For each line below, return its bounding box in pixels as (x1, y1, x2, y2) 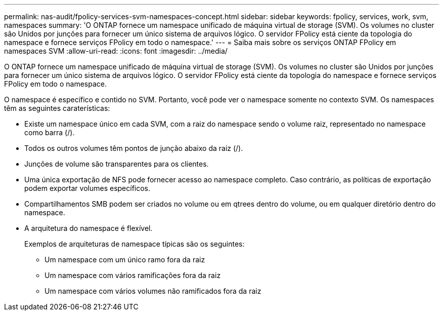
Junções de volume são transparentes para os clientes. (24, 160, 209, 168)
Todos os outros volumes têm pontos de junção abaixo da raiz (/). (24, 144, 243, 152)
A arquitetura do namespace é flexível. (24, 224, 153, 232)
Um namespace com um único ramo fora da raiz (45, 255, 205, 264)
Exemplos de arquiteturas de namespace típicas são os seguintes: (24, 240, 245, 248)
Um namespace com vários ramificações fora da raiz (45, 271, 221, 280)
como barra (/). (24, 128, 75, 137)
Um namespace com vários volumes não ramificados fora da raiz (45, 287, 261, 295)
